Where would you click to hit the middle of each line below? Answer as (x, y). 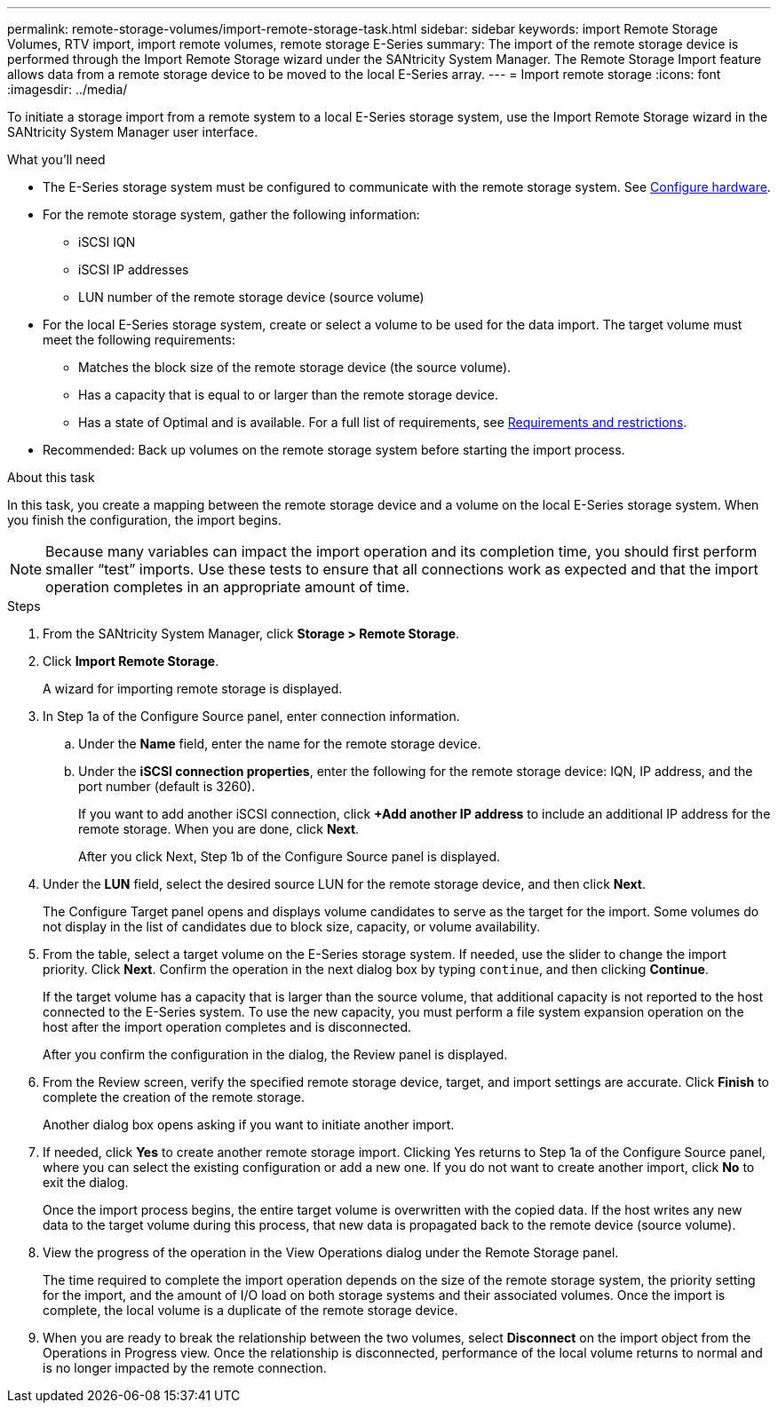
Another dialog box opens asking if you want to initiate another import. (249, 1125)
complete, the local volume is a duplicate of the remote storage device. (250, 1310)
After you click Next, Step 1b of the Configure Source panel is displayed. (290, 856)
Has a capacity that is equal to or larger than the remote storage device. (289, 395)
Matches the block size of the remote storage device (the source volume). (295, 367)
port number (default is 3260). (167, 786)
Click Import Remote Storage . (131, 661)
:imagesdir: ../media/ (67, 89)
